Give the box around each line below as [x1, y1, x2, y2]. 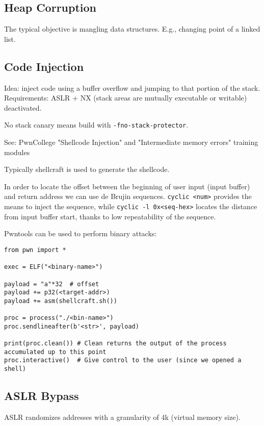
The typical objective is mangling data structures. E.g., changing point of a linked [4, 23, 260, 34]
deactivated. [4, 102, 42, 113]
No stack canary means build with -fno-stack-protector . [4, 119, 189, 130]
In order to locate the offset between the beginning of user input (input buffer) [4, 181, 250, 191]
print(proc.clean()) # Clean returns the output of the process [4, 340, 227, 347]
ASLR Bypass [4, 388, 79, 404]
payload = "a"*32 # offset [4, 280, 99, 288]
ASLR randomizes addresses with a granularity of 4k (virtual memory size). [4, 411, 241, 422]
